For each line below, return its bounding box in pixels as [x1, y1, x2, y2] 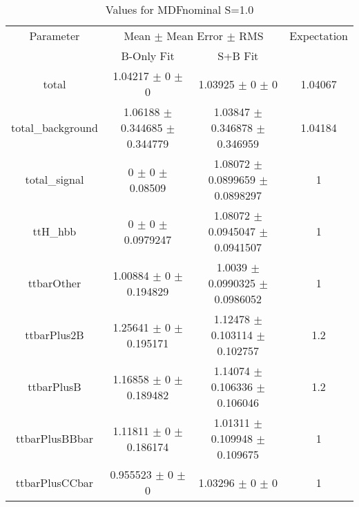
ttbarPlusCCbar [15, 474, 94, 490]
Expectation [289, 28, 348, 44]
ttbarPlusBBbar [15, 430, 93, 446]
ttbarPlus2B [25, 327, 84, 343]
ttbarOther [28, 275, 81, 291]
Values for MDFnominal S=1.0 [105, 1, 254, 17]
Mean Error [166, 28, 224, 44]
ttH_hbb [32, 223, 77, 239]
